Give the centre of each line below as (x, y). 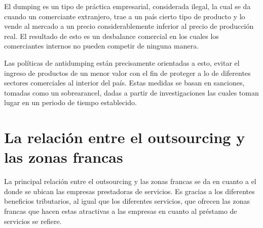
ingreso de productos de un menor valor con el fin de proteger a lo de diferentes (127, 73)
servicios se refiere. (33, 221)
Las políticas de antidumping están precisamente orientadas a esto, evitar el (122, 62)
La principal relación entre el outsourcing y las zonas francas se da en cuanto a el (130, 181)
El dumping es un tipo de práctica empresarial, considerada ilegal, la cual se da (127, 6)
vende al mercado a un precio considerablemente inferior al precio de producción (129, 26)
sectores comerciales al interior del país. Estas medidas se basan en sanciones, (124, 83)
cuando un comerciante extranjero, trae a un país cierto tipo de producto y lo (125, 16)
